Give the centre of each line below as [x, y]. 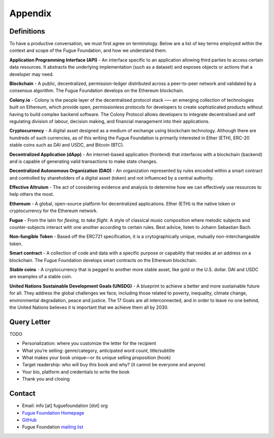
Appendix [30, 13]
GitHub [29, 420]
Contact [22, 393]
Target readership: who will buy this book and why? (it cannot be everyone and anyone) [114, 365]
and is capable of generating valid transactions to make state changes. [83, 161]
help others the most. [32, 194]
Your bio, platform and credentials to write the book [76, 372]
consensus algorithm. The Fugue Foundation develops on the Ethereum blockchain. [97, 91]
